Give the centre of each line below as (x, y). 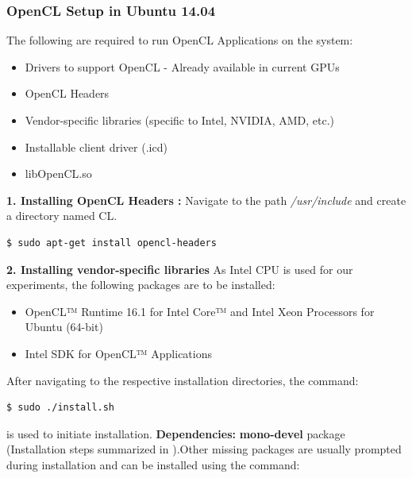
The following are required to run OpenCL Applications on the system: (180, 40)
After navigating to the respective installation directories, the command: (183, 380)
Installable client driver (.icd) (96, 146)
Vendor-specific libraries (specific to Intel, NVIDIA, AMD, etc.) (180, 120)
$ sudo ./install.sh (61, 408)
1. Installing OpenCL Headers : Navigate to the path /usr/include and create (206, 200)
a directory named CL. (62, 216)
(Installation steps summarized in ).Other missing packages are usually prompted (204, 449)
